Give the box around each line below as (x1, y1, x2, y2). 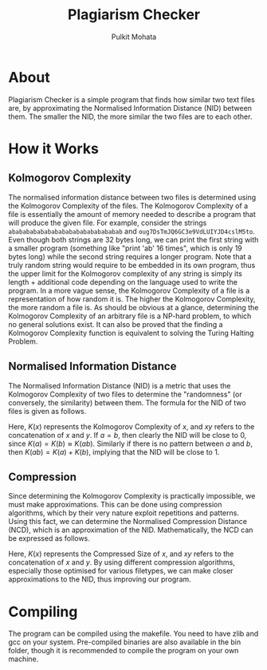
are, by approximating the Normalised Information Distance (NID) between (8, 103, 253, 112)
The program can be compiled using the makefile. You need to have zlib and (8, 629, 259, 639)
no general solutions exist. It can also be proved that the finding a (8, 319, 223, 329)
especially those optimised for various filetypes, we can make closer (8, 566, 234, 576)
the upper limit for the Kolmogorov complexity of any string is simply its (8, 269, 243, 278)
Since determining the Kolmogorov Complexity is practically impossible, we (8, 491, 256, 501)
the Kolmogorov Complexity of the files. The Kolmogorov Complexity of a (8, 201, 249, 211)
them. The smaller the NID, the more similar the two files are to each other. (8, 112, 253, 121)
